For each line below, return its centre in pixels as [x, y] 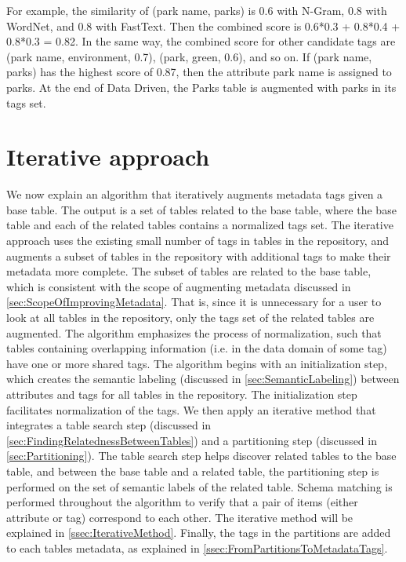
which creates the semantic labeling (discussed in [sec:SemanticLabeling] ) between [203, 379]
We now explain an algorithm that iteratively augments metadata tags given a [195, 194]
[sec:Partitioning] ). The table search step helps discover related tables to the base [201, 456]
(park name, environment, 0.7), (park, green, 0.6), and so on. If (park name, [189, 56]
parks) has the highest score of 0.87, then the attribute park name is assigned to [199, 72]
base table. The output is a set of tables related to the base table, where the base [201, 209]
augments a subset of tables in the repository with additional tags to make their [199, 255]
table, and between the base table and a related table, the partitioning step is [193, 471]
